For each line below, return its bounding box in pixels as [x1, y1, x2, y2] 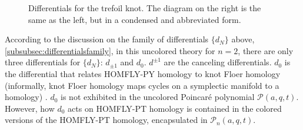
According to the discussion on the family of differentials [5, 33, 209, 45]
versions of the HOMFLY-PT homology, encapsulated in [5, 114, 208, 126]
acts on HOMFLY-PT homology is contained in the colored [68, 102, 282, 114]
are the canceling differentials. [164, 56, 272, 68]
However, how [5, 102, 55, 114]
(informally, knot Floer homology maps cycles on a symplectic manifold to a [5, 79, 279, 91]
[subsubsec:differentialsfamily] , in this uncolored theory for [5, 44, 215, 56]
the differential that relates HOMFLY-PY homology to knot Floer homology [5, 67, 281, 79]
